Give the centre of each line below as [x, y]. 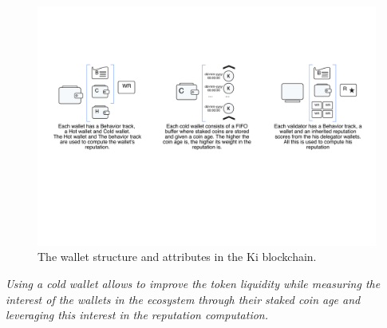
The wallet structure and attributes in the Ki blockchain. [177, 257]
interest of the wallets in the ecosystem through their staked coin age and [183, 299]
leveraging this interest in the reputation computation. [137, 315]
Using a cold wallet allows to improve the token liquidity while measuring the [193, 283]
